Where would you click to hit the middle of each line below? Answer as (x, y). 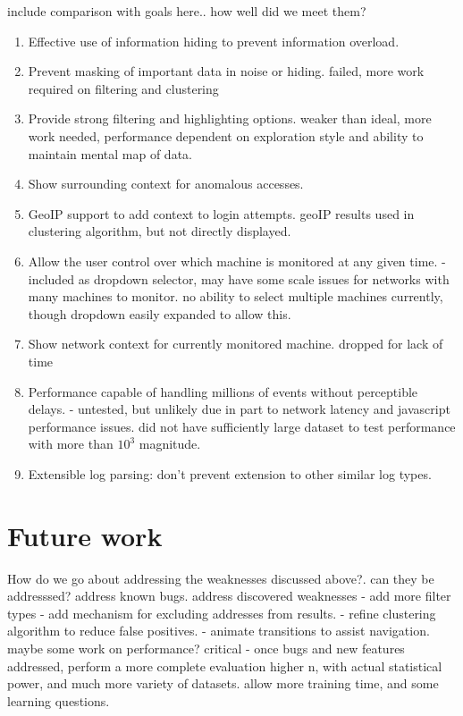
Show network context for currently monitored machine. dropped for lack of (236, 344)
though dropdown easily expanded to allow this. (160, 313)
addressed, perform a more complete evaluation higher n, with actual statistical (225, 665)
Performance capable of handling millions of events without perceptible (223, 391)
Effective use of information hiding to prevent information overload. (214, 41)
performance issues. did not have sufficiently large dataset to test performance (242, 426)
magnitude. (170, 444)
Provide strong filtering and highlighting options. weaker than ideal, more (230, 118)
